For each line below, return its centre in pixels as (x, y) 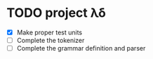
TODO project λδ (56, 13)
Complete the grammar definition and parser (81, 48)
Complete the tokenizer (51, 40)
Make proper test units (49, 32)
